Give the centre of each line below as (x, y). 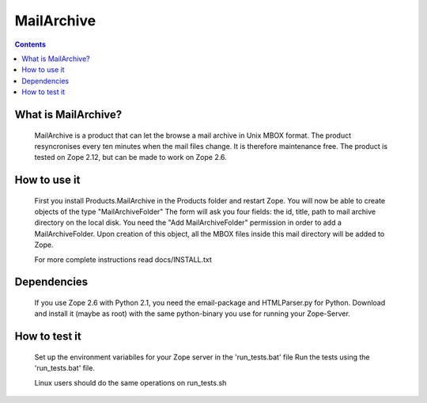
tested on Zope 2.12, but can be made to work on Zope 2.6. (130, 158)
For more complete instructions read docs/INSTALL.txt (123, 259)
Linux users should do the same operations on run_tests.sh (130, 382)
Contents (30, 44)
